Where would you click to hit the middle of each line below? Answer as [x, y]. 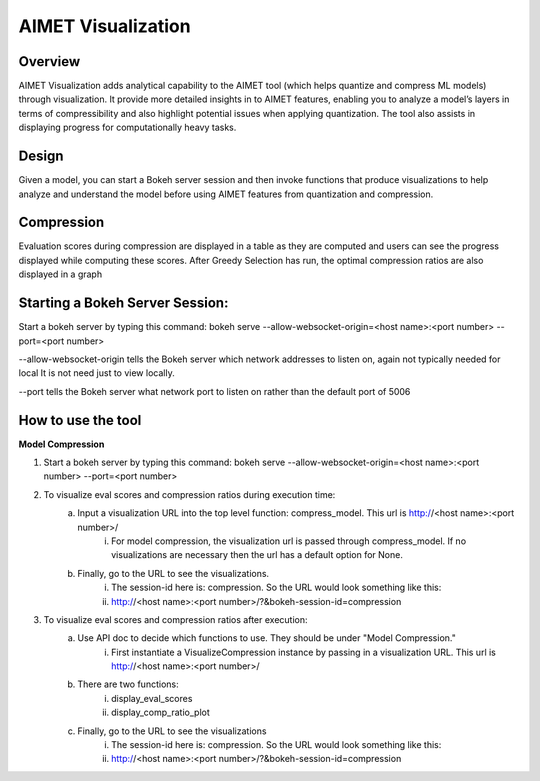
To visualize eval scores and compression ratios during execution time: [189, 494]
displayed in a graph [60, 274]
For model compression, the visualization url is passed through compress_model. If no [289, 541]
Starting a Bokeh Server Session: [123, 303]
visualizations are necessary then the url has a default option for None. [257, 555]
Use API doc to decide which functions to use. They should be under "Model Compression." [267, 638]
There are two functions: [128, 684]
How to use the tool [80, 420]
